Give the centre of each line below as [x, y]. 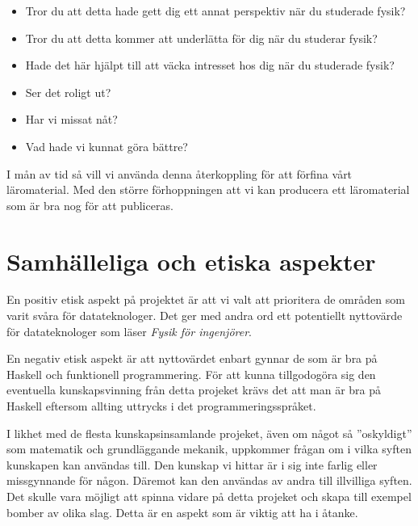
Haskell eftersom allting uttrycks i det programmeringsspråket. [161, 406]
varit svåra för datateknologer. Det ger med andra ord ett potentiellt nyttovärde [205, 316]
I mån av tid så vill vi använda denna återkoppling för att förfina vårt [180, 173]
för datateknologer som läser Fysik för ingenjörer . [129, 331]
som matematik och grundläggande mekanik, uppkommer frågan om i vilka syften [209, 449]
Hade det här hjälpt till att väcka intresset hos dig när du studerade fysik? [210, 65]
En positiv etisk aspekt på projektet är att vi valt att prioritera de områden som [206, 299]
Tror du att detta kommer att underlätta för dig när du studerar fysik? [201, 38]
